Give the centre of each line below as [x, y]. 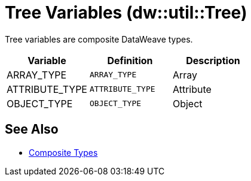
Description [213, 60]
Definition [130, 60]
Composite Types [63, 152]
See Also [32, 129]
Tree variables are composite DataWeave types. [99, 39]
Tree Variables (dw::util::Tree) [126, 13]
